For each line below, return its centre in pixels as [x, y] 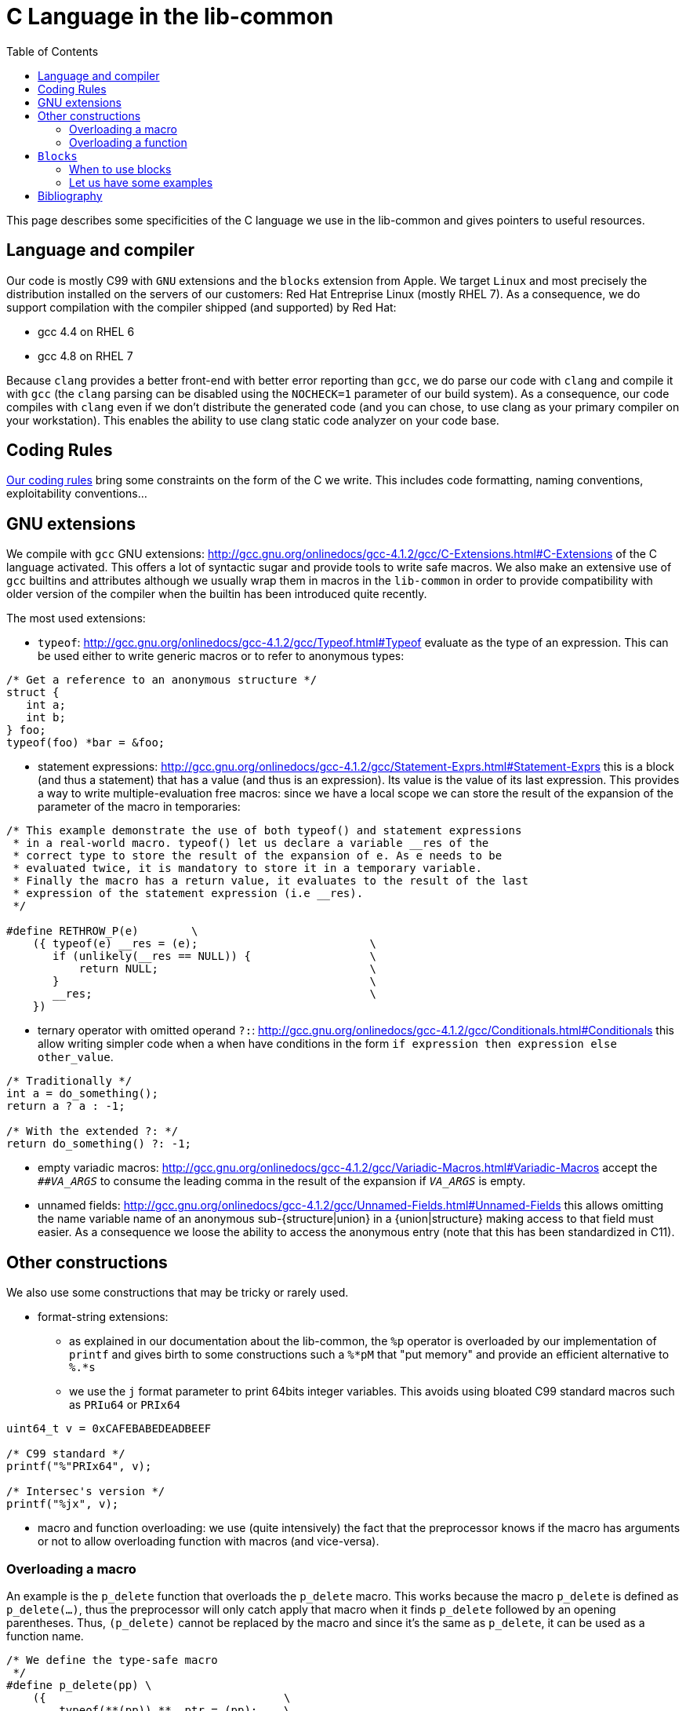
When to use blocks [120, 169]
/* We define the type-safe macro [112, 1660]
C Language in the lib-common [170, 16]
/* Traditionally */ [69, 1081]
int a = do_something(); [82, 1094]
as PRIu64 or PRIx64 [125, 1405]
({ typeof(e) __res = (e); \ [205, 944]
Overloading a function [128, 142]
